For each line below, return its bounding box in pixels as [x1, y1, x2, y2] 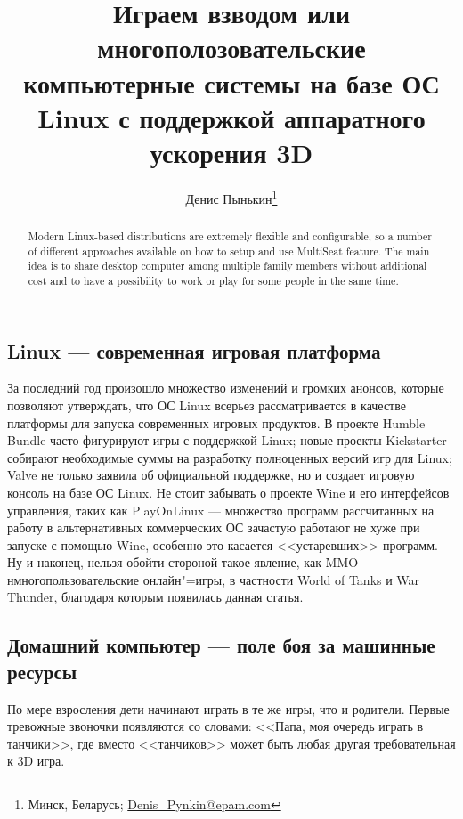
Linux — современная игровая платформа [7, 337, 381, 364]
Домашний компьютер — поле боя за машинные [7, 631, 435, 659]
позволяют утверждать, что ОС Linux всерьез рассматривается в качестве [7, 395, 406, 414]
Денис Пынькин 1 [185, 186, 278, 207]
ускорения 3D [150, 134, 313, 170]
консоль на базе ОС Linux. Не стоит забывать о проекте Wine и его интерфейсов [7, 482, 450, 501]
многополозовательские [97, 29, 366, 66]
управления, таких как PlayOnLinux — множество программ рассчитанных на [7, 500, 435, 519]
